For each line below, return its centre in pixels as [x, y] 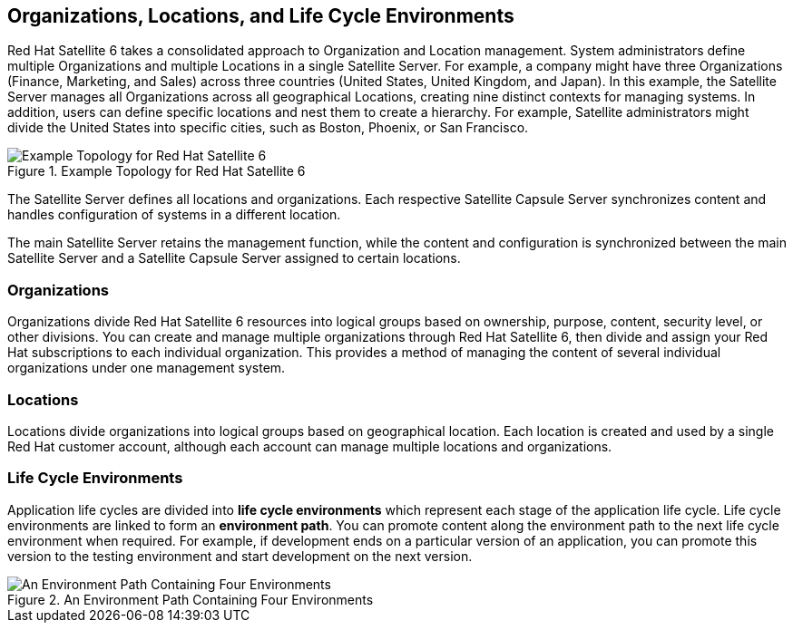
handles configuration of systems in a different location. [174, 215]
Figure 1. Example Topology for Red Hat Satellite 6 [157, 171]
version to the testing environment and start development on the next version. [240, 556]
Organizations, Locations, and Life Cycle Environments [261, 16]
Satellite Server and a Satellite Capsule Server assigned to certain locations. [234, 258]
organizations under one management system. [147, 368]
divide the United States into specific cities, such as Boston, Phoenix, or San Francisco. [268, 128]
